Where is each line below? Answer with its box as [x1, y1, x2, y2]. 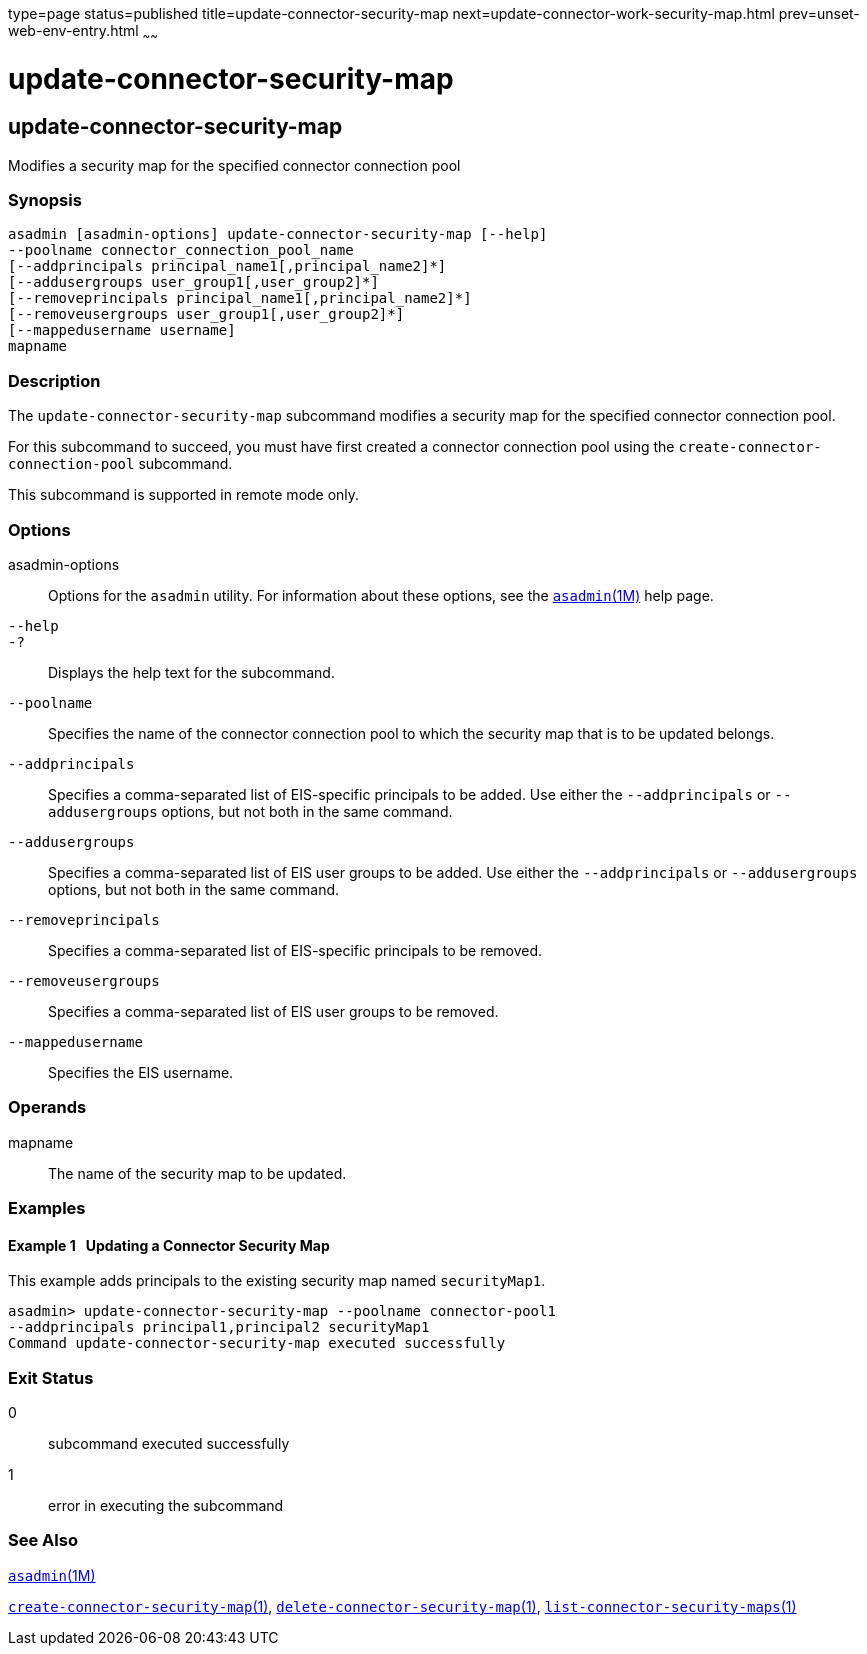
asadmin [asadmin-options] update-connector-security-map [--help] [8, 226, 548, 243]
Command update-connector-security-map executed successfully [8, 1335, 506, 1352]
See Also [8, 1530, 78, 1551]
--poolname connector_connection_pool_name [8, 242, 354, 259]
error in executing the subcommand [48, 1497, 284, 1515]
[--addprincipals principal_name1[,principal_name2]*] [8, 258, 447, 275]
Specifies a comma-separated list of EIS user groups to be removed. [48, 1002, 499, 1020]
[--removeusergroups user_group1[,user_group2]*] [8, 306, 405, 323]
